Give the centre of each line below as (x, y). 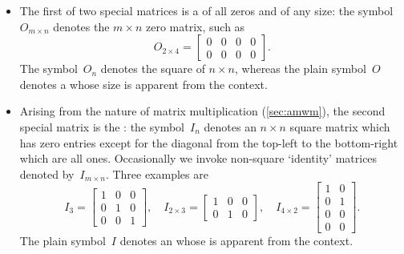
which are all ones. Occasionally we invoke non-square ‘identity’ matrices (198, 158)
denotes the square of (153, 69)
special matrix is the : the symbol (102, 126)
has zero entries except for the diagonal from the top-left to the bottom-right (209, 142)
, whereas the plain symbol (300, 69)
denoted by (47, 173)
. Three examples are (157, 173)
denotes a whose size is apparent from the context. (143, 84)
